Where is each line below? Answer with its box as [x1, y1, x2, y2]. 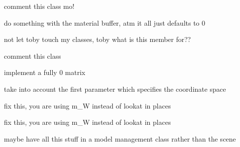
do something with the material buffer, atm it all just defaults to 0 [4, 17, 206, 28]
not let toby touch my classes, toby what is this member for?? [4, 34, 191, 44]
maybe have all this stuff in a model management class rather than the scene [4, 133, 236, 144]
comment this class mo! [4, 1, 74, 11]
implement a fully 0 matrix [4, 67, 85, 77]
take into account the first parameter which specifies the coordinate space [4, 83, 226, 94]
